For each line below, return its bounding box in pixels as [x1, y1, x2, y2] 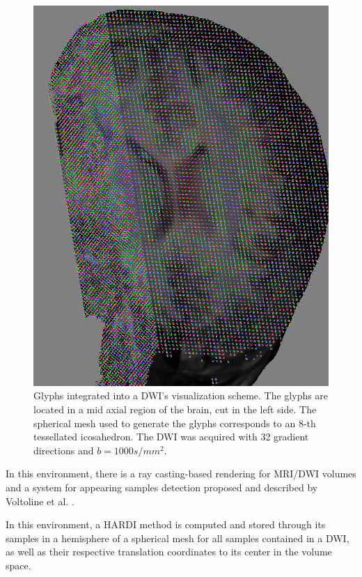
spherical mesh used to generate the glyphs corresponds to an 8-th [33, 415, 316, 430]
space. [6, 557, 31, 572]
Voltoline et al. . [6, 493, 74, 508]
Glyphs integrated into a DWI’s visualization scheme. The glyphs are [33, 388, 329, 403]
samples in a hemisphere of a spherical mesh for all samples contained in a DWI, [6, 530, 349, 545]
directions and [33, 443, 94, 457]
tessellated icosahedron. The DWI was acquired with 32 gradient [33, 429, 309, 444]
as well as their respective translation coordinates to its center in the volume [6, 544, 332, 559]
